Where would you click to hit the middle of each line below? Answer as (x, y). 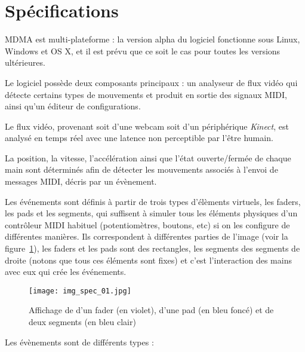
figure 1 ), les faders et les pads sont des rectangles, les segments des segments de (152, 248)
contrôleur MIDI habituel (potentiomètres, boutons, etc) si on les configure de (147, 224)
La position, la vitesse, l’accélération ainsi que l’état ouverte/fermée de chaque (148, 157)
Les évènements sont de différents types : (79, 342)
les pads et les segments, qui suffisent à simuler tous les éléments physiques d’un (151, 213)
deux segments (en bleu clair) (82, 322)
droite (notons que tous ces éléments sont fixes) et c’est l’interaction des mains (148, 260)
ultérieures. (25, 62)
